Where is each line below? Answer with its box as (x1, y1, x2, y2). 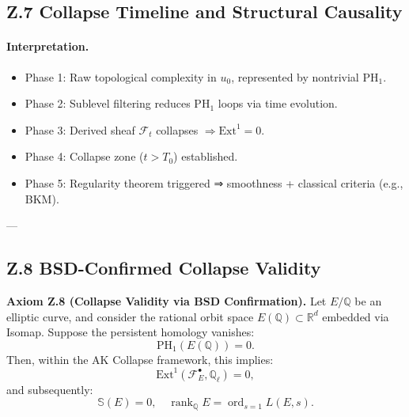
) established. (173, 148, 238, 165)
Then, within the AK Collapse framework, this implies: (6, 351, 274, 367)
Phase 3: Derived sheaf (25, 121, 135, 138)
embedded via (322, 308, 389, 324)
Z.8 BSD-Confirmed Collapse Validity (6, 256, 321, 280)
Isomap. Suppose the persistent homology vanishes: (6, 324, 255, 340)
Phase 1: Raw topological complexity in (25, 68, 217, 85)
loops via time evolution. (218, 95, 338, 112)
